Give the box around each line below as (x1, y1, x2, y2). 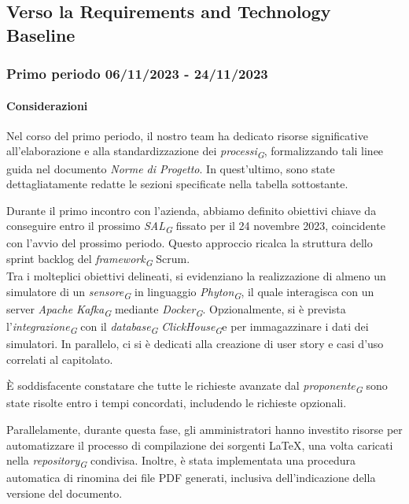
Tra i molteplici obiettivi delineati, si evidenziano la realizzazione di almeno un (6, 268, 386, 284)
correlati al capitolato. (6, 350, 113, 367)
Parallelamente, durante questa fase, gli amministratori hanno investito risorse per (6, 421, 403, 438)
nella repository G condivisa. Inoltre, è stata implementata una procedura (6, 452, 356, 471)
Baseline (6, 22, 76, 46)
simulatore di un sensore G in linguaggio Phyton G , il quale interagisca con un (6, 283, 374, 302)
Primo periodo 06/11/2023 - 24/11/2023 (6, 64, 268, 83)
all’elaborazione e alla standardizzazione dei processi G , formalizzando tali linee (6, 143, 384, 161)
